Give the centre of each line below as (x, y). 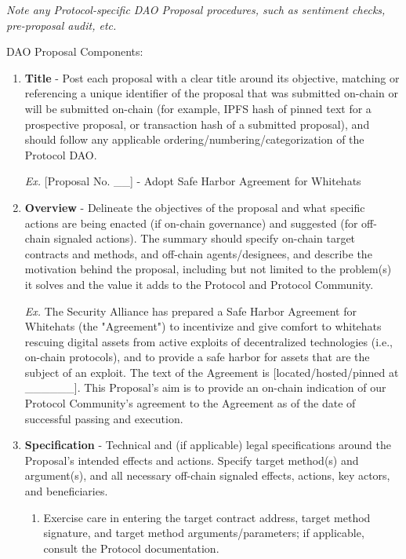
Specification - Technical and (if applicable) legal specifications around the (208, 445)
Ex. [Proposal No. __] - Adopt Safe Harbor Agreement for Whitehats (193, 181)
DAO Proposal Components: (75, 51)
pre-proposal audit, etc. (62, 25)
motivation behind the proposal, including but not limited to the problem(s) (208, 269)
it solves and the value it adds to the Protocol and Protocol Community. (199, 284)
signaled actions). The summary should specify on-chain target (205, 238)
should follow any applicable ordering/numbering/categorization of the (194, 139)
